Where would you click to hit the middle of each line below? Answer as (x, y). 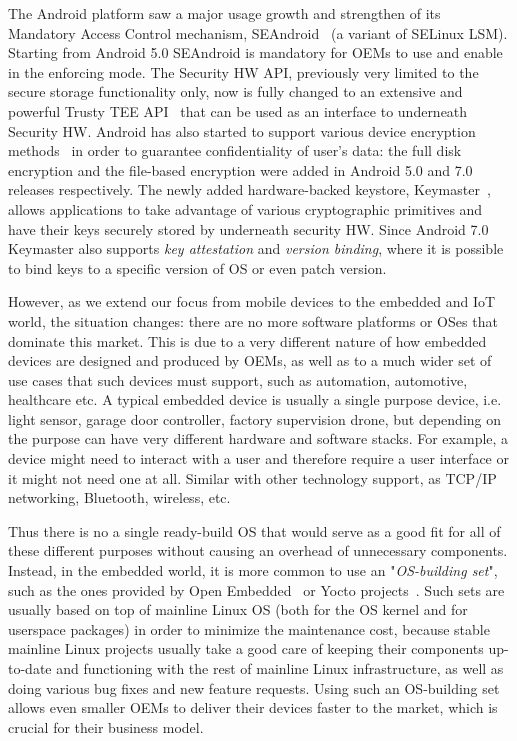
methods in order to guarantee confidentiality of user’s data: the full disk (235, 150)
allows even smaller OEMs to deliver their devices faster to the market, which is (253, 707)
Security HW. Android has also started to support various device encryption (242, 130)
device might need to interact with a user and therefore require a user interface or (258, 458)
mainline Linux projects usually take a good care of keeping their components (246, 648)
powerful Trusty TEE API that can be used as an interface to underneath (238, 110)
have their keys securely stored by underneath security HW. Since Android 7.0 (248, 228)
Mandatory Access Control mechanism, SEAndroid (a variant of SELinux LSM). (258, 32)
